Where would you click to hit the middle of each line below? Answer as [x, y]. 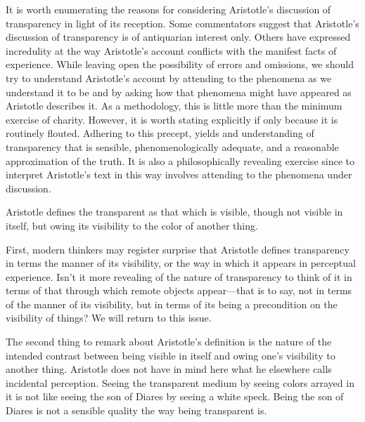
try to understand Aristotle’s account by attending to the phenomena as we [169, 78]
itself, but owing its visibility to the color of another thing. [132, 225]
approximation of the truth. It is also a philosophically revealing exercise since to [180, 160]
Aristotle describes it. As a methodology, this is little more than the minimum [174, 106]
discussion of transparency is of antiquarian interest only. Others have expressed [178, 37]
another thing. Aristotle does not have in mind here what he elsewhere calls [169, 369]
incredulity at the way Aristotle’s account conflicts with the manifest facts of [171, 50]
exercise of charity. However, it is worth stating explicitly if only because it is [172, 119]
